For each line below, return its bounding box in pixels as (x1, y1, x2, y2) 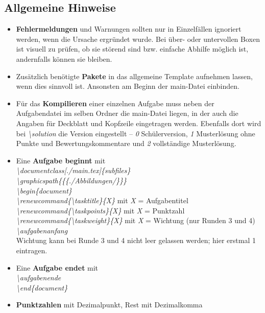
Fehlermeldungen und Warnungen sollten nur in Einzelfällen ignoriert (16, 23, 242, 34)
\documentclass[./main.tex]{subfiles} (16, 165, 131, 176)
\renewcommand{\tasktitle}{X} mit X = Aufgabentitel (16, 195, 188, 206)
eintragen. (16, 245, 47, 256)
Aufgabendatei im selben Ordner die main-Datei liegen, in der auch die (16, 108, 238, 118)
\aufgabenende (16, 272, 61, 283)
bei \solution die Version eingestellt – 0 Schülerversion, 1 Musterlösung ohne (16, 128, 255, 138)
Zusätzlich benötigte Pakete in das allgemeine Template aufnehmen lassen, (16, 70, 253, 81)
